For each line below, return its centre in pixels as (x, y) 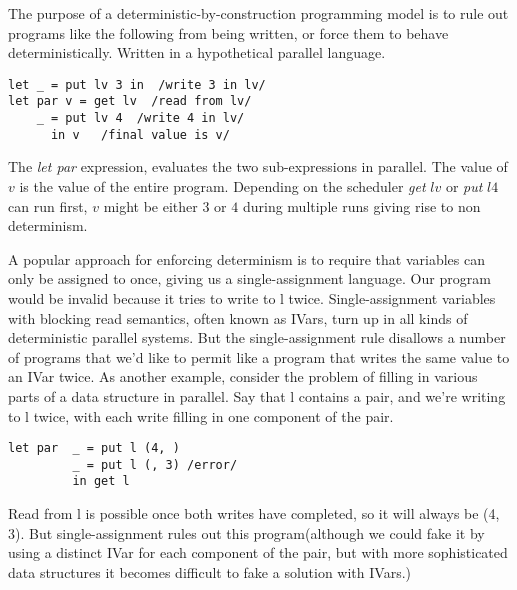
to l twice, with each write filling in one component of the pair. (201, 415)
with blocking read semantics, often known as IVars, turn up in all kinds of (238, 317)
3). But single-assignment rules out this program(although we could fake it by (246, 532)
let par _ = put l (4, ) (94, 448)
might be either (150, 205)
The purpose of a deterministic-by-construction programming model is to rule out (258, 13)
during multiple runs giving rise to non (361, 205)
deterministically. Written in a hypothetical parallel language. (197, 52)
